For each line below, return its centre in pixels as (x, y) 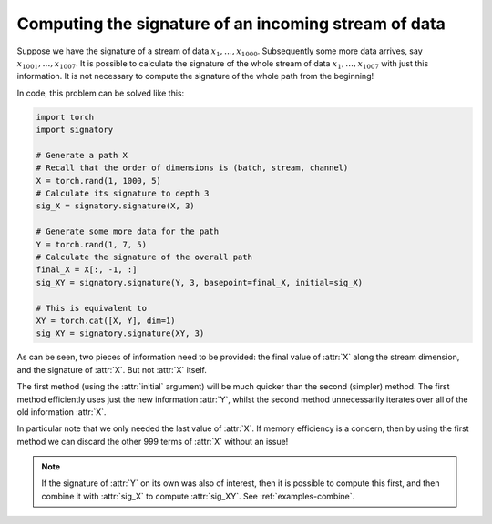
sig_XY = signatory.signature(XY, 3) (120, 333)
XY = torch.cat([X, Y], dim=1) (106, 320)
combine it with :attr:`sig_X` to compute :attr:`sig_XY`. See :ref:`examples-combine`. (198, 496)
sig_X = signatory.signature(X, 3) (115, 206)
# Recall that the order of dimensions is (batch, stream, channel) (192, 168)
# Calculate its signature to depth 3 (123, 194)
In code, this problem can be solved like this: (101, 93)
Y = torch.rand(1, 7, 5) (92, 244)
